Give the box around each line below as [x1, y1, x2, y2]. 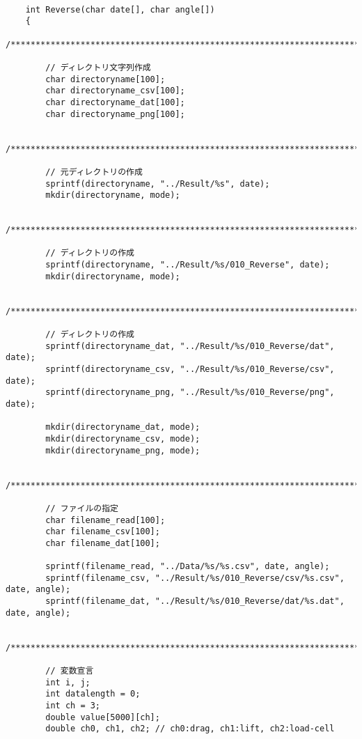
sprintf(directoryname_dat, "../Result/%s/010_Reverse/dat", [45, 341, 335, 351]
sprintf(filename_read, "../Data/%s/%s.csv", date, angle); [45, 561, 330, 572]
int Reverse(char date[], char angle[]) [25, 4, 215, 15]
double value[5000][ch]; [45, 712, 160, 722]
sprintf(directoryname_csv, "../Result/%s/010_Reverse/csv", [45, 364, 335, 374]
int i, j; [45, 677, 90, 687]
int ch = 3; [45, 701, 101, 711]
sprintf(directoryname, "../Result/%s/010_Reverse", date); [45, 260, 330, 270]
